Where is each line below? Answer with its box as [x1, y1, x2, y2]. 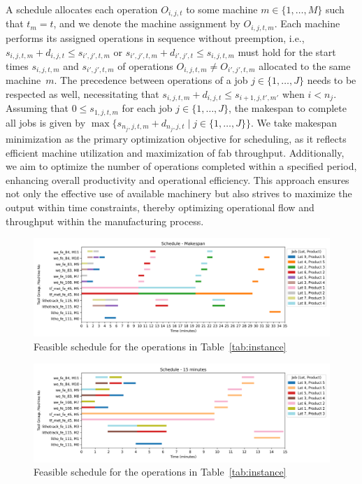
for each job [122, 101, 173, 115]
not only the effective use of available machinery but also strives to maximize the [6, 186, 352, 201]
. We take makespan [251, 115, 337, 129]
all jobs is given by [6, 115, 86, 129]
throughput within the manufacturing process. [6, 213, 204, 228]
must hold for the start [238, 44, 336, 59]
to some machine [186, 2, 258, 16]
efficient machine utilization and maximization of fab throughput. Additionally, [6, 145, 345, 159]
